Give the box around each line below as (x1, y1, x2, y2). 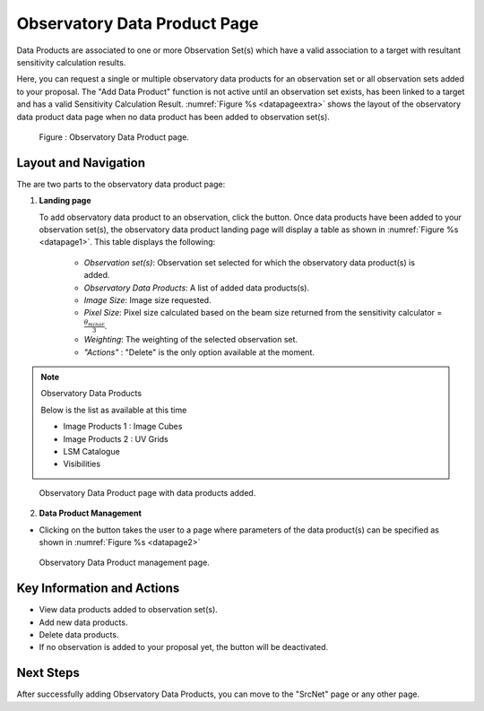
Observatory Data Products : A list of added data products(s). (83, 282, 309, 293)
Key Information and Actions (16, 581, 180, 596)
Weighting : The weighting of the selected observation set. (83, 334, 298, 345)
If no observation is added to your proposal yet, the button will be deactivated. (39, 642, 329, 653)
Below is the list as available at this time (40, 404, 187, 415)
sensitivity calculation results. (16, 56, 126, 67)
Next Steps (16, 665, 80, 681)
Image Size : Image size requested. (83, 294, 212, 305)
